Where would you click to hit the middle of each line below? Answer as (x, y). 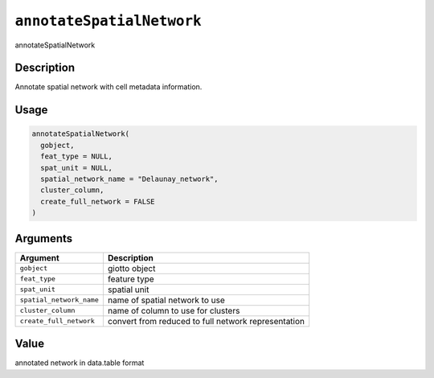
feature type (131, 279)
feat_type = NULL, (76, 156)
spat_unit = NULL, (76, 168)
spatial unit (128, 290)
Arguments (44, 238)
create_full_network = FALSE (98, 201)
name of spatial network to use (166, 300)
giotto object (131, 268)
